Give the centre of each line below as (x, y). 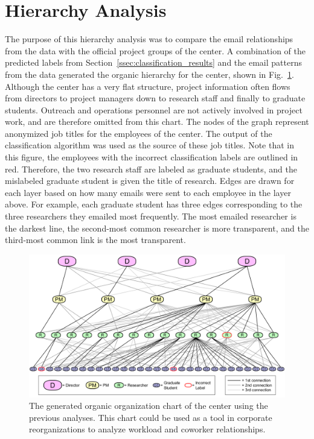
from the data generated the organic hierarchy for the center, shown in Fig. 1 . (149, 74)
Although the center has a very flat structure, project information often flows (148, 86)
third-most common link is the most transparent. (95, 240)
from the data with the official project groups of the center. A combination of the (155, 50)
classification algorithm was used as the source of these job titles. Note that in (149, 145)
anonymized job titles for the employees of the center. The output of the (139, 133)
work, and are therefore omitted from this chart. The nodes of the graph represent (157, 122)
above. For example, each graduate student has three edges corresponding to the (154, 204)
